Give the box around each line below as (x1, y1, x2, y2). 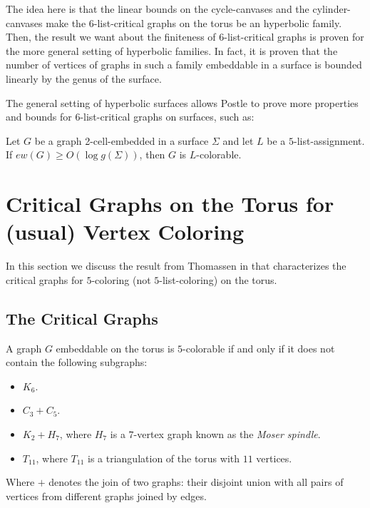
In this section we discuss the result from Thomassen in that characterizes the (6, 258, 346, 273)
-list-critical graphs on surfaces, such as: (80, 109, 255, 124)
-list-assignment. (293, 133, 365, 148)
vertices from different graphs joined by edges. (6, 488, 207, 503)
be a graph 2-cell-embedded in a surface (34, 133, 209, 148)
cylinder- (312, 1, 351, 16)
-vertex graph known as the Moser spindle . (133, 427, 321, 442)
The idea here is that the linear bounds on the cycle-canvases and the (6, 1, 309, 16)
